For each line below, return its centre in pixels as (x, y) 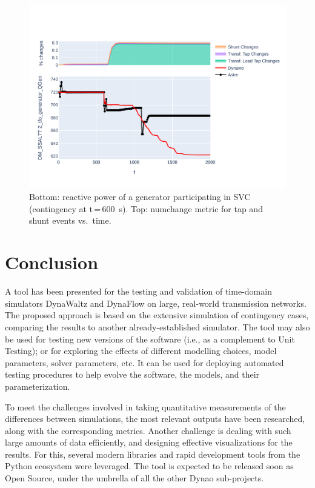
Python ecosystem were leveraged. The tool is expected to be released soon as (149, 466)
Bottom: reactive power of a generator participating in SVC (140, 197)
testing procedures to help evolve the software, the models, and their (132, 374)
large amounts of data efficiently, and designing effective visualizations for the (149, 442)
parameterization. (38, 386)
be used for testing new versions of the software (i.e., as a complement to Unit (150, 339)
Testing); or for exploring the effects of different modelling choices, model (141, 351)
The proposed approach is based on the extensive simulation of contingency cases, (157, 315)
